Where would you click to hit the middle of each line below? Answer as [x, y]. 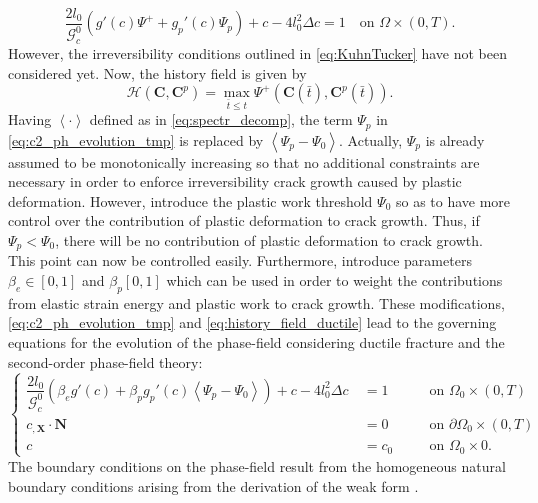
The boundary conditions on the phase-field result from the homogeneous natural [257, 465]
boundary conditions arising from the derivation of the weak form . [213, 485]
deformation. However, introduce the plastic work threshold [190, 200]
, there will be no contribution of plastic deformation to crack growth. [269, 240]
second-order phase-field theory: [105, 361]
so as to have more [453, 200]
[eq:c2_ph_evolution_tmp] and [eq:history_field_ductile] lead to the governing [252, 322]
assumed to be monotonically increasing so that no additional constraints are [244, 161]
